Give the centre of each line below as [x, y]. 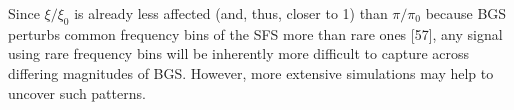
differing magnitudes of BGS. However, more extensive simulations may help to [251, 72]
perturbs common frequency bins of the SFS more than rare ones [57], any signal [255, 33]
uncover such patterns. [77, 92]
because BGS [466, 13]
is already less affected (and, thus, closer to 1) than [231, 13]
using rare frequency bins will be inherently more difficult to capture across [239, 53]
